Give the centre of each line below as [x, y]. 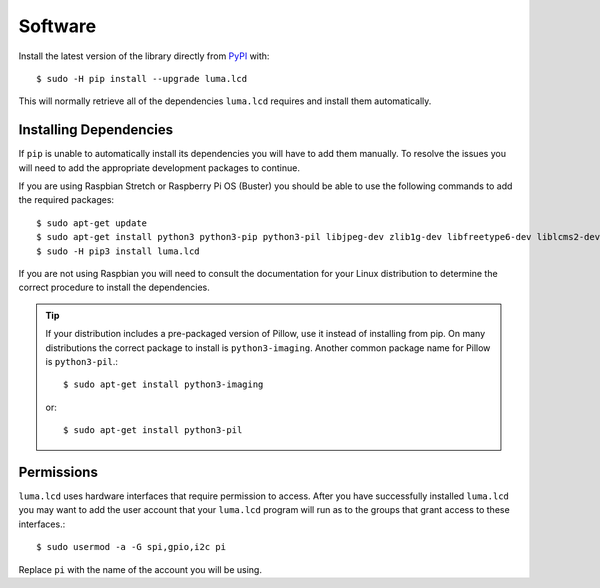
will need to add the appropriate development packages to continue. [159, 167]
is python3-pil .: [82, 361]
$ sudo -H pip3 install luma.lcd [118, 251]
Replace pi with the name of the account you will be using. [140, 569]
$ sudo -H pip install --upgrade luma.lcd [142, 78]
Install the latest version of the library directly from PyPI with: [144, 56]
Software [57, 26]
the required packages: [66, 200]
